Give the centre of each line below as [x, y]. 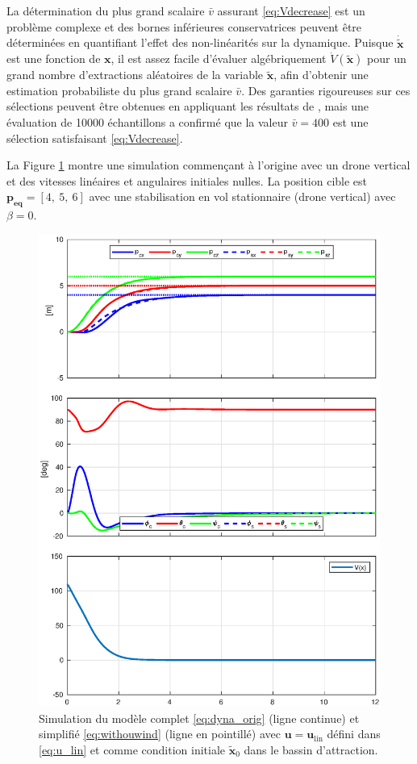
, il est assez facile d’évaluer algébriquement [219, 58]
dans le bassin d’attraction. [311, 749]
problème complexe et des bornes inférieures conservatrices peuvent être [184, 26]
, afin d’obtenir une [321, 75]
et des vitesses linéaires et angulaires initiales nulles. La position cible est [187, 180]
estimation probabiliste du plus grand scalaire [119, 90]
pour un [387, 58]
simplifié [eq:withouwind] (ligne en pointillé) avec [160, 734]
